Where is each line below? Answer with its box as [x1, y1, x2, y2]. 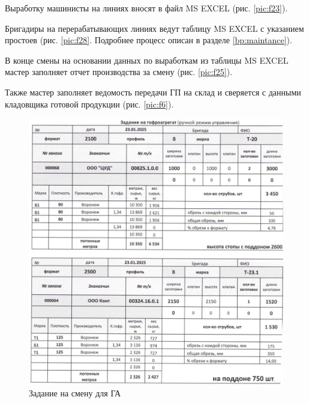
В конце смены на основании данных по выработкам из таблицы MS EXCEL [5, 53, 289, 66]
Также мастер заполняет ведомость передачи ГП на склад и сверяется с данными [5, 85, 301, 98]
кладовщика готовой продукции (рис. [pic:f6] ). [5, 97, 174, 110]
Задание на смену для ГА [29, 387, 121, 399]
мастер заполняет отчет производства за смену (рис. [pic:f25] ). [5, 65, 233, 78]
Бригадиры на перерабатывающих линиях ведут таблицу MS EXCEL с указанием [5, 22, 304, 34]
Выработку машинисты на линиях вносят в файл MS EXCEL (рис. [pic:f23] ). [5, 2, 288, 14]
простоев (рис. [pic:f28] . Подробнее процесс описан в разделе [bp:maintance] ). [5, 34, 292, 46]
